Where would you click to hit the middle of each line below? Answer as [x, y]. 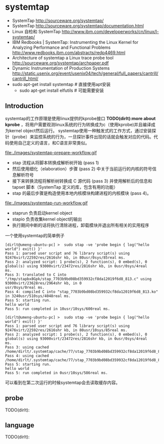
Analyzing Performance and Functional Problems [61, 47]
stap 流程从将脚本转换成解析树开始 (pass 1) [55, 162]
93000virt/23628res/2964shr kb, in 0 [43, 283]
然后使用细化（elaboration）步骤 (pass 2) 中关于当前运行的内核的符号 [82, 169]
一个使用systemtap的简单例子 [35, 235]
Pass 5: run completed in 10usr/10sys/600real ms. [58, 309]
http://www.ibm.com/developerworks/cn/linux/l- [110, 31]
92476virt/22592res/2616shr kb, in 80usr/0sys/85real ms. [65, 258]
